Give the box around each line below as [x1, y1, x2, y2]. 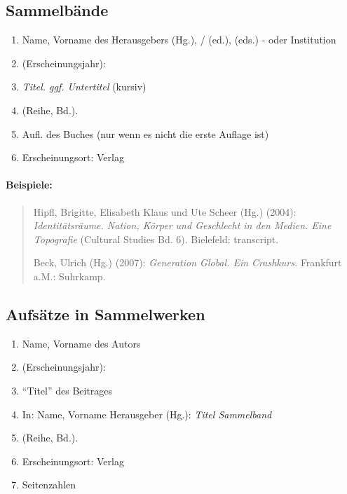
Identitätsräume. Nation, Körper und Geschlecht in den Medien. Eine [33, 218, 332, 233]
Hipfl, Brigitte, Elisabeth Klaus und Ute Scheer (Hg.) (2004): [33, 204, 297, 219]
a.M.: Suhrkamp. [33, 268, 106, 283]
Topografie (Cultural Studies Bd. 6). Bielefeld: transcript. [33, 231, 279, 246]
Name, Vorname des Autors [22, 336, 141, 350]
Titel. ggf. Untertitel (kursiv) [22, 79, 147, 94]
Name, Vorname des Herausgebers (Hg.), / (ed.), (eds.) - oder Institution [22, 32, 336, 47]
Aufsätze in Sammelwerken [6, 303, 205, 324]
